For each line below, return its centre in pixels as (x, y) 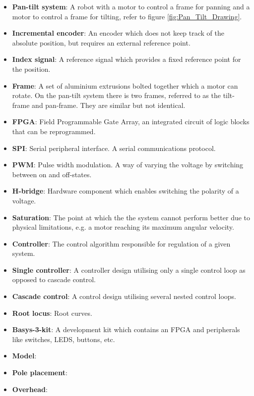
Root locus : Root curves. (52, 313)
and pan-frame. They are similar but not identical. (109, 105)
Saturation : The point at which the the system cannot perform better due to (131, 217)
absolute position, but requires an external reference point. (101, 42)
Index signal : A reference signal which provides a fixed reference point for (127, 59)
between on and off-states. (52, 174)
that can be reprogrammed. (54, 131)
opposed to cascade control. (54, 279)
